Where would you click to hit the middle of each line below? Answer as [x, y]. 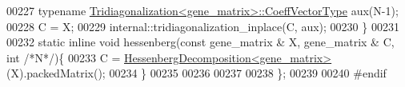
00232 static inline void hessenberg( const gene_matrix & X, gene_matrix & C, [200, 42]
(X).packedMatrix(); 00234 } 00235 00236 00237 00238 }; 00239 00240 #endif [196, 73]
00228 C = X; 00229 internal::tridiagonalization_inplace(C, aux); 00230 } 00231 [203, 26]
